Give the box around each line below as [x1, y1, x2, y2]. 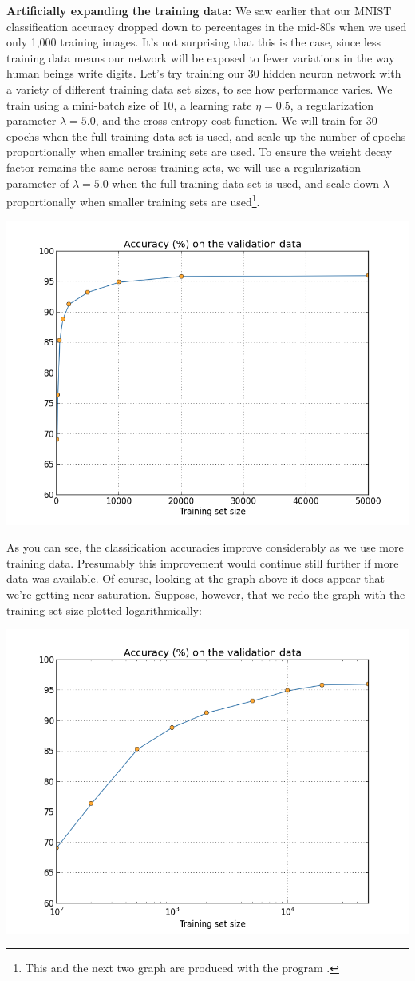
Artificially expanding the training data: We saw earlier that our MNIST [6, 2, 392, 18]
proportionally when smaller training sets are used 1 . [6, 191, 260, 209]
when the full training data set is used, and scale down [112, 174, 380, 191]
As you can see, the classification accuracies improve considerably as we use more [6, 539, 404, 556]
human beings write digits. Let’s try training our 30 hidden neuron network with [6, 65, 401, 82]
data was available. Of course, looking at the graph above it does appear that [6, 570, 385, 587]
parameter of [6, 174, 69, 191]
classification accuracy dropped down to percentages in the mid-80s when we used [6, 18, 407, 34]
